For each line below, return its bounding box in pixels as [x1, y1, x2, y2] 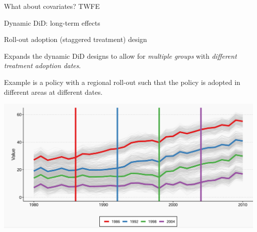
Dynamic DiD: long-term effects [4, 17, 100, 28]
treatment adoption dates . [4, 60, 81, 71]
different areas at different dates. [4, 86, 103, 97]
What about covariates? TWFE [4, 1, 100, 11]
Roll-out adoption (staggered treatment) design [4, 34, 147, 44]
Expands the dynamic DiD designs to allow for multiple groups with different [4, 50, 237, 61]
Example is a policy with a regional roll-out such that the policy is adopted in [4, 77, 241, 87]
